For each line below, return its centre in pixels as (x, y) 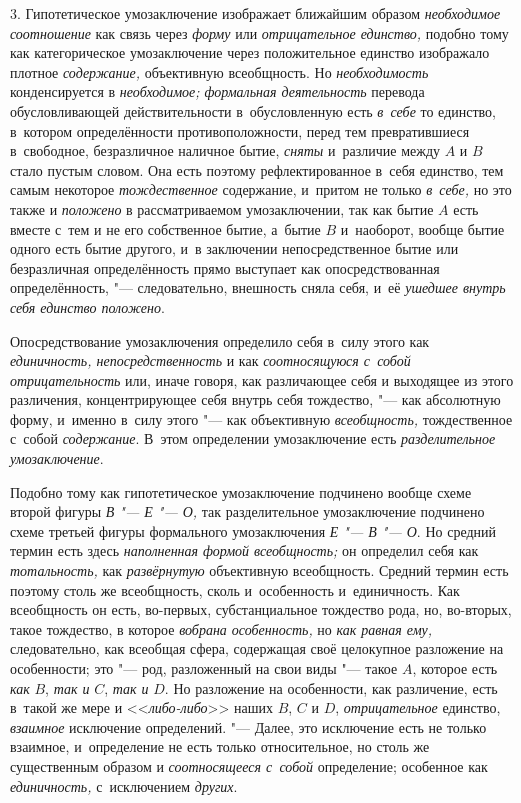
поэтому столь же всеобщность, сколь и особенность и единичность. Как (235, 589)
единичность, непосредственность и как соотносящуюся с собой (210, 360)
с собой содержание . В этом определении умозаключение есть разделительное (253, 438)
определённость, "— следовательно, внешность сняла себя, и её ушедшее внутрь (258, 287)
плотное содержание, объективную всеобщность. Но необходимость (219, 71)
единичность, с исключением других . (124, 785)
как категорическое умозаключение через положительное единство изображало (250, 52)
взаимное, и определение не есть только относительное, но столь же (220, 746)
